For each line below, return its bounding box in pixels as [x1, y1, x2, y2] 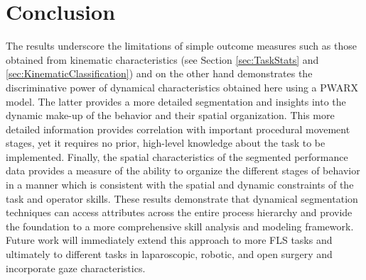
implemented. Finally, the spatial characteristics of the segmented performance [6, 149, 348, 164]
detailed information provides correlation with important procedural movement [6, 121, 350, 136]
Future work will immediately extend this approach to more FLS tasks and [6, 233, 333, 247]
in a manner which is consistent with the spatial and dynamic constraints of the [6, 177, 354, 192]
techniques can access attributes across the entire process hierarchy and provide [6, 205, 352, 220]
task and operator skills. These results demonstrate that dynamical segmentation [6, 191, 358, 206]
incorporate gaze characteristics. [6, 260, 146, 275]
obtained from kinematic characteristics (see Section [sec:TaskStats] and [6, 52, 319, 67]
